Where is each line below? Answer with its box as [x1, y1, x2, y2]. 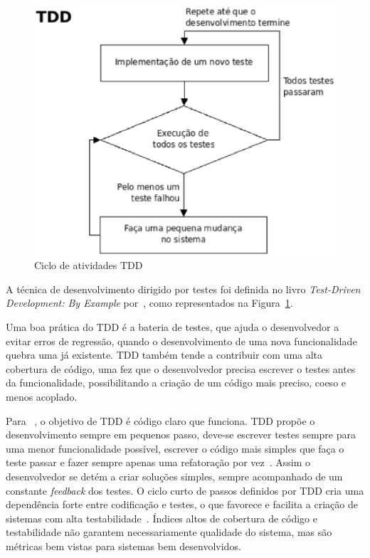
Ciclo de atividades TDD [34, 258, 143, 273]
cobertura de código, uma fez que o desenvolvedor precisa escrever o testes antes [6, 361, 356, 376]
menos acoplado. [6, 389, 78, 404]
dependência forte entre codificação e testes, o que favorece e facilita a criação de [6, 497, 358, 512]
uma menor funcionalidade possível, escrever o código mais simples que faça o [6, 441, 344, 456]
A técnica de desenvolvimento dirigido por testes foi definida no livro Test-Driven [6, 281, 361, 296]
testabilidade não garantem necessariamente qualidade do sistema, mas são [6, 525, 332, 539]
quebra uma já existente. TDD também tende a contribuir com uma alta [6, 347, 323, 362]
